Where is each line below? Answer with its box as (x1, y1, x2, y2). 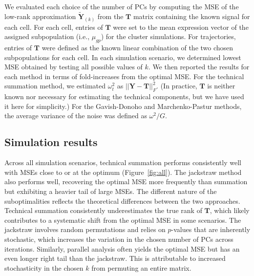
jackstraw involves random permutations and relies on (4, 224, 166, 234)
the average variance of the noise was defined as (4, 110, 147, 121)
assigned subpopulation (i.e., (4, 31, 90, 42)
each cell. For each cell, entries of (4, 21, 103, 32)
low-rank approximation (4, 11, 76, 21)
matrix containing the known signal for (133, 11, 250, 21)
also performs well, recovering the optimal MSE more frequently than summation (4, 176, 248, 187)
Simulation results (4, 134, 98, 149)
